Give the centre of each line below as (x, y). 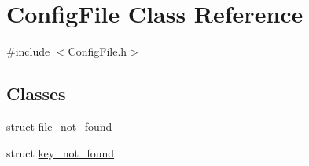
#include (28, 51)
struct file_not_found (59, 126)
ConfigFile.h (97, 51)
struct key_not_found (61, 152)
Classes (36, 94)
